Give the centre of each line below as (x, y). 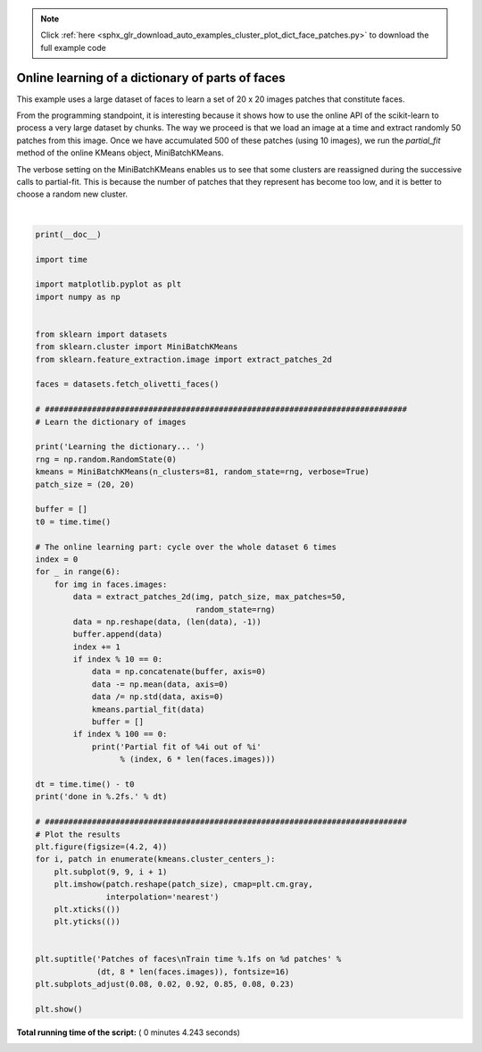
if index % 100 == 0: (120, 734)
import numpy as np (78, 296)
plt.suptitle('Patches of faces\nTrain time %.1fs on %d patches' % (188, 959)
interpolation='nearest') (162, 897)
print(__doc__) (68, 234)
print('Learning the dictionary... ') (120, 447)
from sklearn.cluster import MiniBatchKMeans (137, 347)
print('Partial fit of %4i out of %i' (177, 747)
